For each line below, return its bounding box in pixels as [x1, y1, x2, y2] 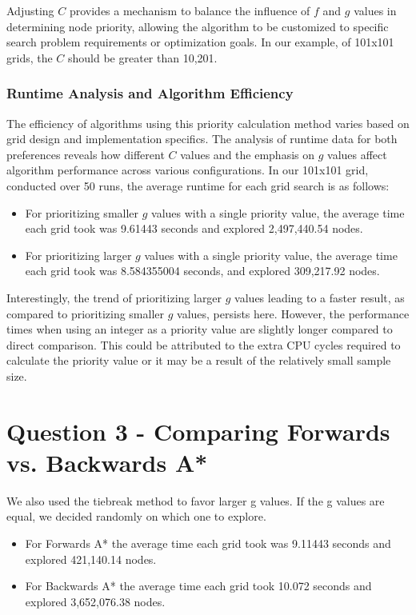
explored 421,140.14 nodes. [25, 550, 157, 567]
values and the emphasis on [180, 146, 315, 162]
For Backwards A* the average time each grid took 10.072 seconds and [25, 577, 372, 594]
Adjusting [6, 2, 54, 18]
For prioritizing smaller [25, 204, 139, 221]
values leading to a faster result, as [234, 289, 405, 306]
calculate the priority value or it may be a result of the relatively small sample [6, 352, 391, 369]
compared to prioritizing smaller [6, 305, 165, 321]
